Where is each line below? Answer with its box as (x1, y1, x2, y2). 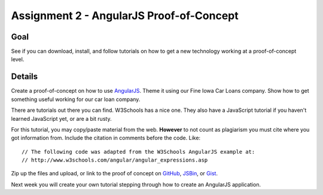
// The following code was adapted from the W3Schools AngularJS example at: (22, 148, 255, 155)
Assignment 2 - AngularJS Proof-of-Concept (11, 9, 239, 22)
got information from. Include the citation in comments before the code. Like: (11, 135, 200, 142)
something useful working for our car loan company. (11, 96, 141, 103)
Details (11, 72, 38, 82)
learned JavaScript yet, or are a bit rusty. (11, 115, 112, 122)
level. (11, 56, 25, 63)
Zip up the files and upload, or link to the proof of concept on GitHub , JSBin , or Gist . (11, 170, 218, 177)
